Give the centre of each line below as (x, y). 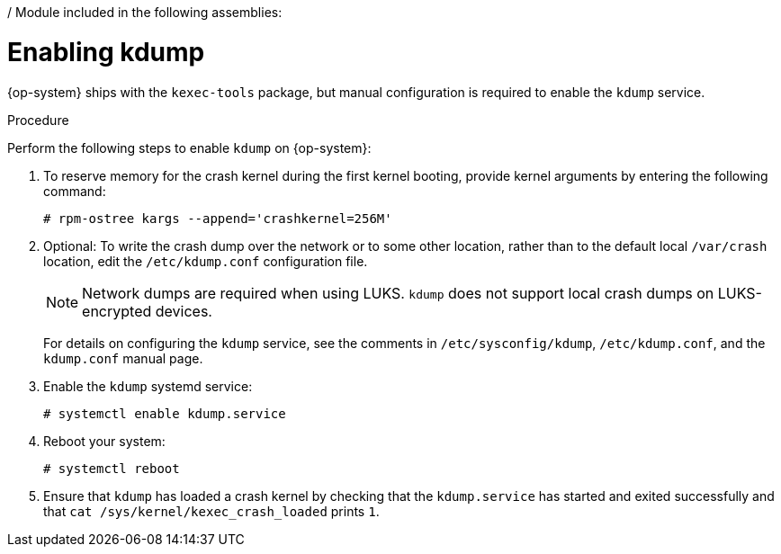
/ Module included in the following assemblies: (145, 12)
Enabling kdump (106, 52)
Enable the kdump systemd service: (148, 386)
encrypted (117, 311)
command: (75, 191)
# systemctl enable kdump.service (165, 413)
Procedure (38, 120)
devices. (184, 311)
